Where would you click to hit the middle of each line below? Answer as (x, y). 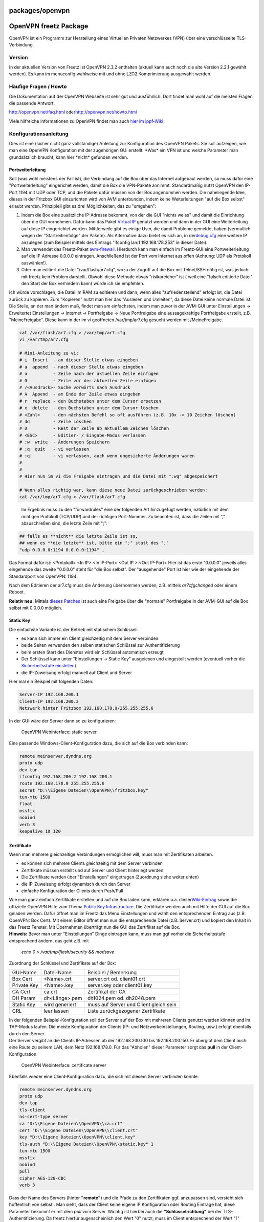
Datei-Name (58, 972)
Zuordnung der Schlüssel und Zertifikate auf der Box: (63, 963)
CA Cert (21, 991)
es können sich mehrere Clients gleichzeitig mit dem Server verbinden (92, 863)
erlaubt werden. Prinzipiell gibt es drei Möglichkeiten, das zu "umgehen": (83, 206)
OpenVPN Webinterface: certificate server (64, 1065)
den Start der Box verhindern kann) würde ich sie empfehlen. (83, 283)
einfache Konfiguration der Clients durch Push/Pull (72, 891)
